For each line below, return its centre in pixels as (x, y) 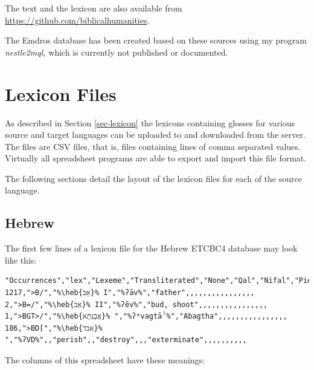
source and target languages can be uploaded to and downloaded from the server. (155, 135)
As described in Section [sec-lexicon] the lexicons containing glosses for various (150, 122)
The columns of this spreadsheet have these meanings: (105, 360)
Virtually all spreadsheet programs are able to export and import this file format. (156, 158)
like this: (21, 260)
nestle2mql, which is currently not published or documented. (117, 52)
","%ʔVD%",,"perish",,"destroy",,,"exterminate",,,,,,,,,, (126, 340)
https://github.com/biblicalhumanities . (77, 20)
